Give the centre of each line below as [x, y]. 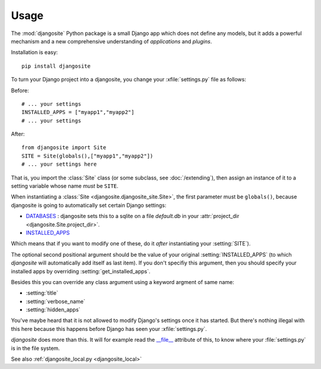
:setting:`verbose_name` [56, 301]
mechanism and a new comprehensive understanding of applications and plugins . [111, 41]
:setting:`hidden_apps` [53, 310]
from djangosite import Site [64, 148]
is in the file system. [35, 348]
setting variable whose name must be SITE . [65, 186]
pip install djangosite [56, 66]
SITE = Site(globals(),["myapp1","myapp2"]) [88, 156]
